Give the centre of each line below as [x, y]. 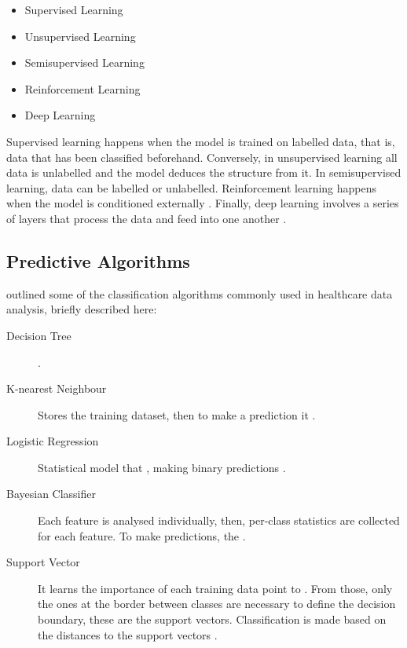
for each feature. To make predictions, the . [142, 535]
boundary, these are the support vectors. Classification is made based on [212, 619]
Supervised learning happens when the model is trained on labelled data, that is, [201, 141]
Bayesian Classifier [51, 494]
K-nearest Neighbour [57, 388]
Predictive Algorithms [98, 260]
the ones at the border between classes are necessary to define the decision [217, 604]
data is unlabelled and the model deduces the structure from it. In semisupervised [204, 172]
